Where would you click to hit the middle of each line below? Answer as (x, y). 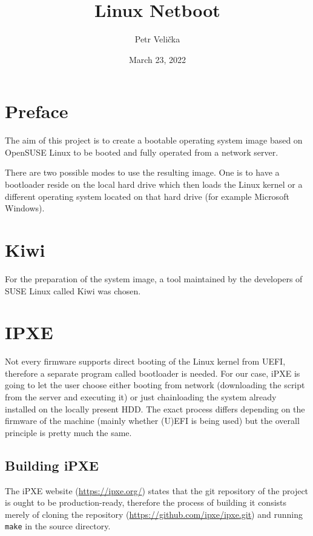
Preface (37, 111)
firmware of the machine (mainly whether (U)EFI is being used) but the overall (152, 421)
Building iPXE (52, 465)
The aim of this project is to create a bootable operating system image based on (154, 140)
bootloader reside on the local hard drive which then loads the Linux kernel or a (154, 184)
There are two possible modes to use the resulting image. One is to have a (142, 172)
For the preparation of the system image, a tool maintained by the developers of (154, 278)
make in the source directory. (58, 526)
